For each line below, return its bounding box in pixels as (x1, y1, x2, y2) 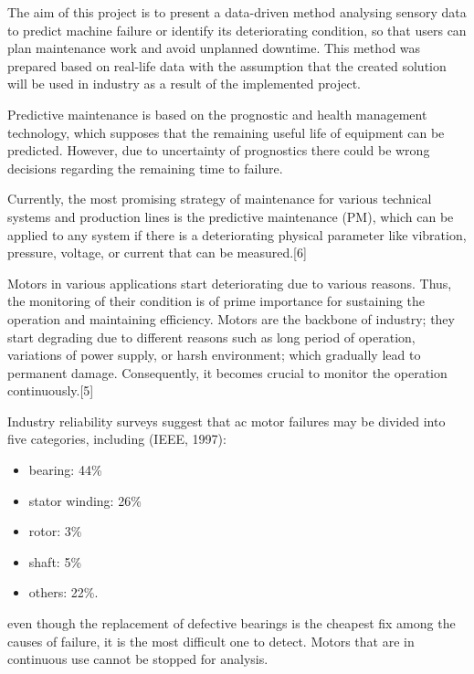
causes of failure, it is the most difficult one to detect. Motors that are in (7, 631, 415, 650)
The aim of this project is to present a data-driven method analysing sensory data (7, 3, 467, 21)
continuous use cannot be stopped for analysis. (7, 649, 269, 669)
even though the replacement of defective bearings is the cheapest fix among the (7, 614, 456, 633)
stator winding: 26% (28, 490, 142, 510)
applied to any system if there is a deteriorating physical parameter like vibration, (7, 225, 467, 244)
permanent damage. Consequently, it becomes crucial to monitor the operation (7, 363, 448, 382)
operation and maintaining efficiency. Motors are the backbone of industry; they (7, 309, 455, 328)
